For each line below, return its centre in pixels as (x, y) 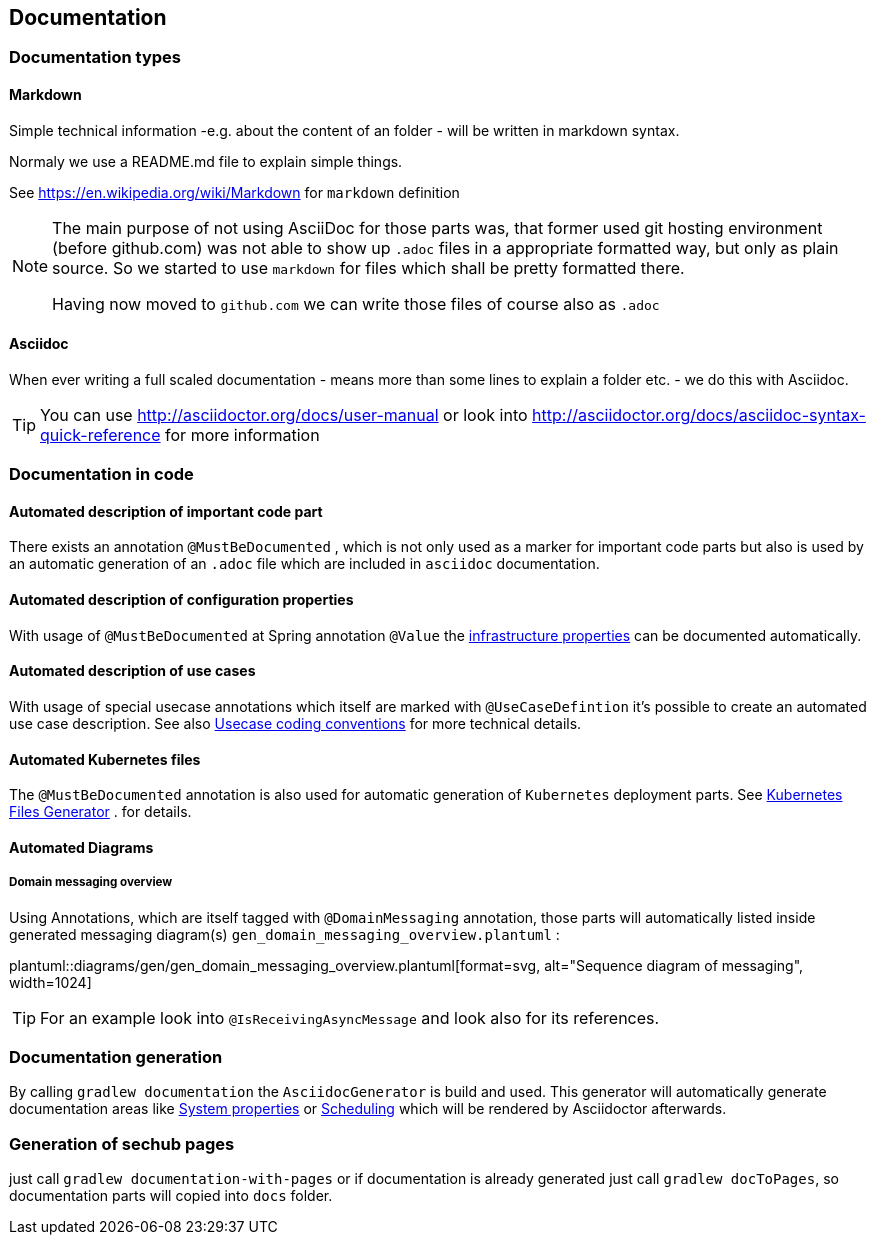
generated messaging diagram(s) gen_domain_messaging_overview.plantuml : (284, 934)
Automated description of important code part (166, 511)
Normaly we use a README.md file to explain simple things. (206, 161)
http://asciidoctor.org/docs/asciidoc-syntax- (699, 414)
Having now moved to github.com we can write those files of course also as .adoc (356, 303)
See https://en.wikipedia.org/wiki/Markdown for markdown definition (234, 192)
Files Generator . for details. (100, 812)
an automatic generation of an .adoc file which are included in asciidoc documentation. (304, 564)
